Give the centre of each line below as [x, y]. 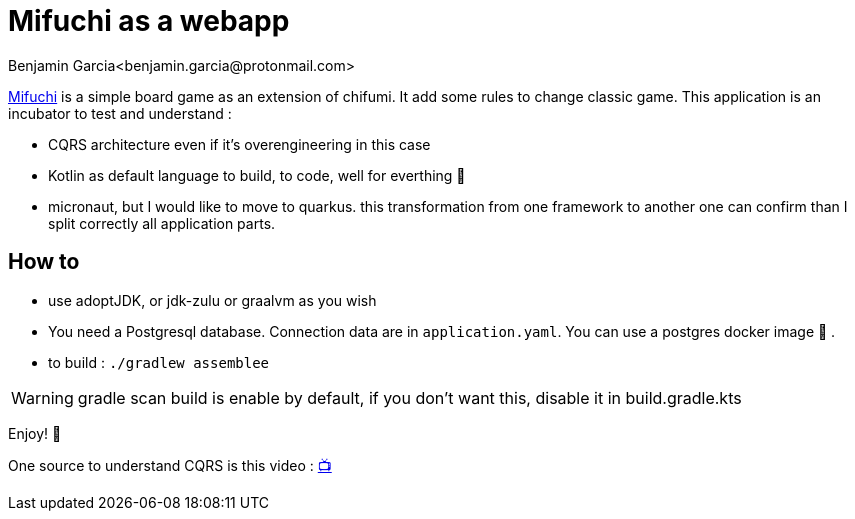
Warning [42, 397]
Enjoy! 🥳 [35, 433]
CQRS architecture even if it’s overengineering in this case [239, 144]
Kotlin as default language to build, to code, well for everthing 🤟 [257, 175]
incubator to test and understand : [120, 113]
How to [44, 262]
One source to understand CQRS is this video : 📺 [170, 465]
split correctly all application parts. [162, 223]
